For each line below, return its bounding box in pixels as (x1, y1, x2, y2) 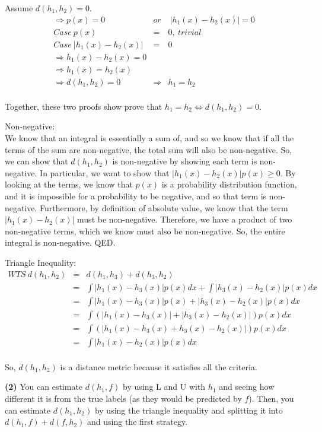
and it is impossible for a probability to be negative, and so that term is (5, 189, 267, 202)
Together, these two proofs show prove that (5, 100, 162, 112)
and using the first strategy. (87, 415, 188, 428)
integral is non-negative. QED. (5, 236, 116, 249)
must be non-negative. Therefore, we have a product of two (77, 213, 292, 225)
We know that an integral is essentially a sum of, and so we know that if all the (5, 132, 294, 144)
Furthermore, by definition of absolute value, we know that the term (40, 201, 288, 214)
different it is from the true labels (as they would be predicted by (5, 392, 242, 404)
